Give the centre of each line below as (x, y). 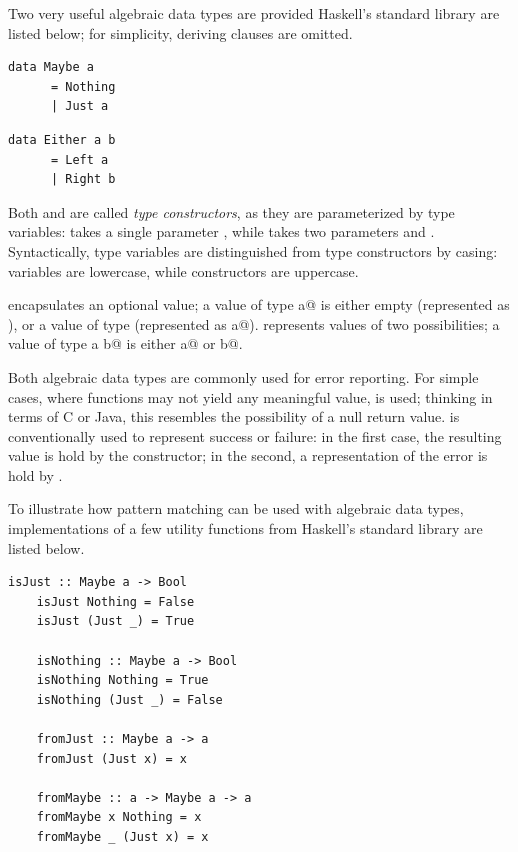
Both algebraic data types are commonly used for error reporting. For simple (243, 376)
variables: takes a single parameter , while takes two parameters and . (221, 231)
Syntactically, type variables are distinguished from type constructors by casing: (253, 250)
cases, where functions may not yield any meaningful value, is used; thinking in (250, 396)
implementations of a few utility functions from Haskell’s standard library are (245, 528)
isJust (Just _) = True (115, 621)
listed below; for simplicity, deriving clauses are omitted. (180, 32)
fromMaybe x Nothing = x (119, 817)
